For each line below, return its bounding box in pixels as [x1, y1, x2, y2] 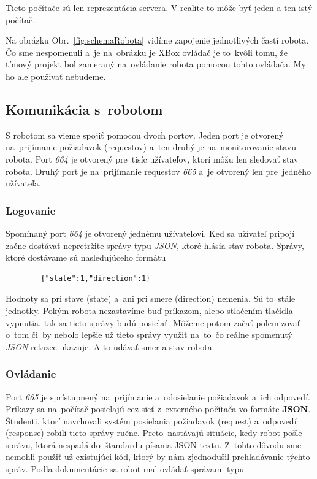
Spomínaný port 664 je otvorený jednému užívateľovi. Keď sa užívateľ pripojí [6, 226, 295, 239]
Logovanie [6, 202, 56, 218]
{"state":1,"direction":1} [40, 274, 151, 283]
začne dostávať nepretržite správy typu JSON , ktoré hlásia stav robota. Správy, [6, 239, 304, 251]
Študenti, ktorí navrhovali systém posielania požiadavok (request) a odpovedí [6, 414, 297, 427]
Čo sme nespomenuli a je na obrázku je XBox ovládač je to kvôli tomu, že [6, 45, 288, 58]
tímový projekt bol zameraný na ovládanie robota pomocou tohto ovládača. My [6, 58, 306, 71]
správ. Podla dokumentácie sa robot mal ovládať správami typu [6, 462, 245, 475]
